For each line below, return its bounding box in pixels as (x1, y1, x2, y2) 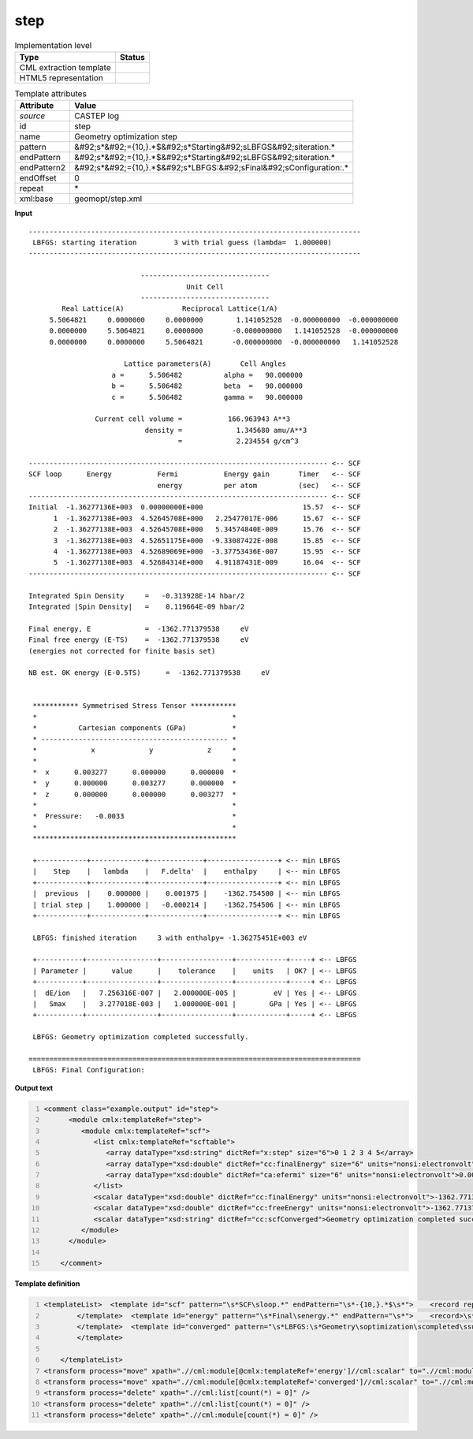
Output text (14, 1083, 54, 1092)
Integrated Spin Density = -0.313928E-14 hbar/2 (28, 591, 245, 600)
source (19, 110, 46, 121)
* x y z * (32, 746, 236, 755)
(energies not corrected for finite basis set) (28, 647, 216, 655)
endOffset (19, 173, 57, 184)
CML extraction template (19, 62, 111, 73)
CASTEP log (74, 110, 120, 121)
